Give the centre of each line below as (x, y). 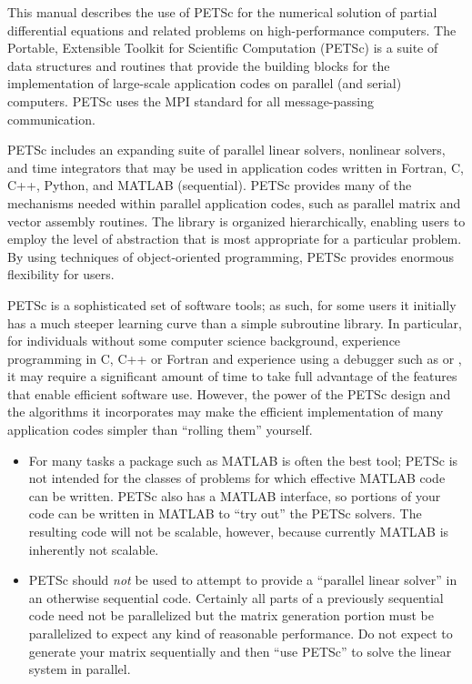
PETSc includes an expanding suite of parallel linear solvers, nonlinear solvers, (226, 150)
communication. (51, 119)
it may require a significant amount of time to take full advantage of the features (232, 376)
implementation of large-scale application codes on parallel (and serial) (205, 83)
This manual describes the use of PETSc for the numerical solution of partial (222, 12)
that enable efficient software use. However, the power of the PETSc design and (229, 393)
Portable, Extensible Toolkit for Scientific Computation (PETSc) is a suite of (223, 48)
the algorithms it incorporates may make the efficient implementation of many (226, 412)
